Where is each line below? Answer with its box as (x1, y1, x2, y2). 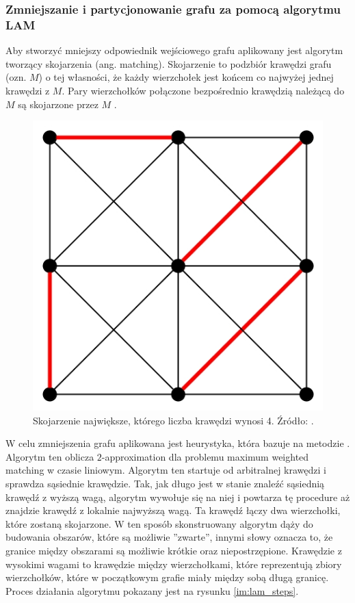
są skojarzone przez (18, 97, 98, 111)
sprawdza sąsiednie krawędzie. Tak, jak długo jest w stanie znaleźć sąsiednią (5, 476, 325, 491)
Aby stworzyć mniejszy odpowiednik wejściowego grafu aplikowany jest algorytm (5, 43, 343, 57)
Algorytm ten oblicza (5, 449, 94, 463)
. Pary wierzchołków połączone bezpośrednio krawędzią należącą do (62, 83, 345, 97)
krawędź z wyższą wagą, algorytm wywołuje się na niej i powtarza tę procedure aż (5, 489, 350, 504)
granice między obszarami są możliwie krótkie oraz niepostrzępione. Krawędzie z (5, 543, 342, 558)
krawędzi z (5, 83, 50, 97)
